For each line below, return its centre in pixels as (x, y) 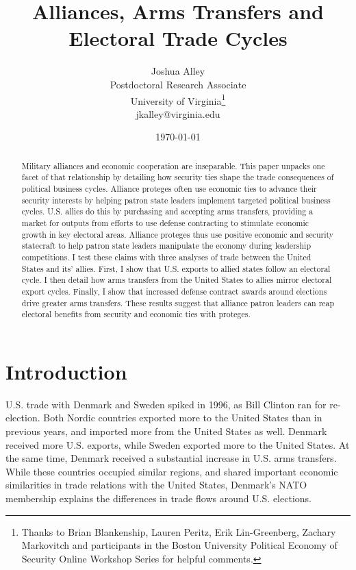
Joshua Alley (178, 71)
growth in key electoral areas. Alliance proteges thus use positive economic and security (178, 234)
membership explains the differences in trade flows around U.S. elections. (158, 498)
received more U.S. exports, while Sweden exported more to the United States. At (178, 444)
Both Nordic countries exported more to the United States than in (183, 418)
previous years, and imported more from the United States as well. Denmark (166, 431)
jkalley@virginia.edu (178, 113)
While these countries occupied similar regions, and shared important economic (172, 471)
